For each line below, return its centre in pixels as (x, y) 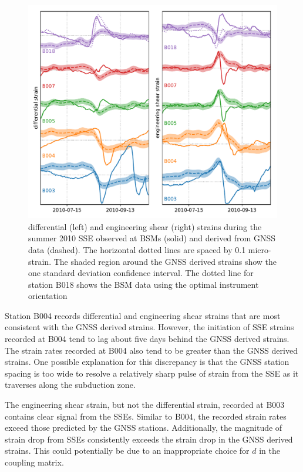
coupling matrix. (34, 462)
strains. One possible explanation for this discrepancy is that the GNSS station (147, 362)
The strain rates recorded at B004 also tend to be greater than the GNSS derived (151, 350)
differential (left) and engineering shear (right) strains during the (145, 226)
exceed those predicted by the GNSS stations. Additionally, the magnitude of (144, 428)
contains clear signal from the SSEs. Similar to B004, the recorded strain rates (146, 416)
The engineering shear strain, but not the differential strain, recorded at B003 (145, 405)
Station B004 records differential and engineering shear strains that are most (143, 315)
